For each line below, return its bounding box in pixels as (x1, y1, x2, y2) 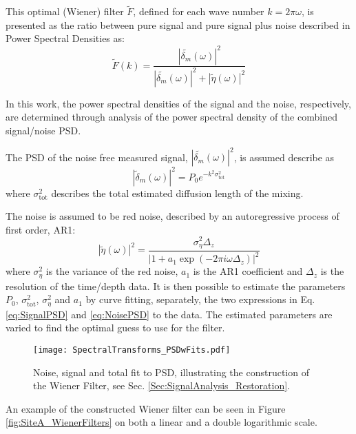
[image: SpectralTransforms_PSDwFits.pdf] (33, 345, 231, 355)
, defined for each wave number (133, 4, 264, 19)
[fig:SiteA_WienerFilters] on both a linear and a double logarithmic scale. (6, 415, 317, 429)
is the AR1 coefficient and (193, 264, 303, 278)
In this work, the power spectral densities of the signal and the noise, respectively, (6, 96, 351, 110)
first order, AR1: (6, 222, 76, 236)
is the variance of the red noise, (45, 264, 178, 278)
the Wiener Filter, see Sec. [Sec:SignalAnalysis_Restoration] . (33, 378, 291, 393)
